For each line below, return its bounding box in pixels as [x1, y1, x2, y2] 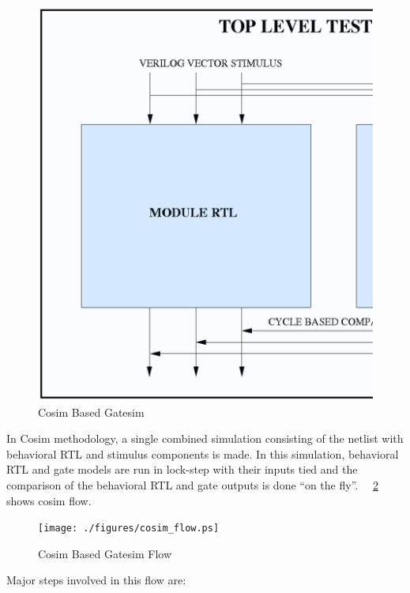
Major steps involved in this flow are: [6, 572, 186, 588]
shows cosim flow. [6, 492, 92, 508]
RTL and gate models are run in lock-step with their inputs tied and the [6, 461, 358, 478]
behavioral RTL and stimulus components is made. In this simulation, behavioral [6, 445, 399, 462]
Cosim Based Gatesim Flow [38, 545, 172, 561]
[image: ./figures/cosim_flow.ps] [38, 523, 220, 534]
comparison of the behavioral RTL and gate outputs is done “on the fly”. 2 [6, 477, 378, 493]
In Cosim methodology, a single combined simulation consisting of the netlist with [6, 430, 404, 447]
